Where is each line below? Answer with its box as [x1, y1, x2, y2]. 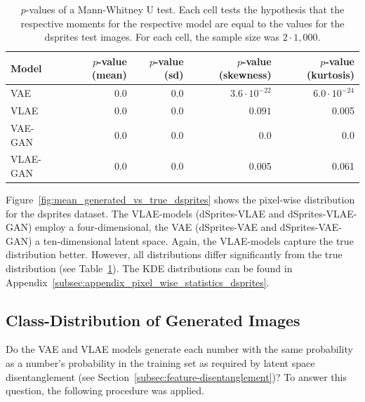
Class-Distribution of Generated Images [6, 309, 300, 330]
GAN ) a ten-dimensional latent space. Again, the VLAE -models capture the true [6, 233, 354, 248]
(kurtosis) [306, 67, 354, 82]
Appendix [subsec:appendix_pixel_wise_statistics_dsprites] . [6, 274, 270, 289]
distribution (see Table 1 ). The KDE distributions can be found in [6, 261, 293, 275]
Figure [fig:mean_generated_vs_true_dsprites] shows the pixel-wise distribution [6, 192, 355, 207]
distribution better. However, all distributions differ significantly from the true [6, 247, 343, 262]
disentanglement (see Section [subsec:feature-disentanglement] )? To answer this [6, 369, 347, 384]
